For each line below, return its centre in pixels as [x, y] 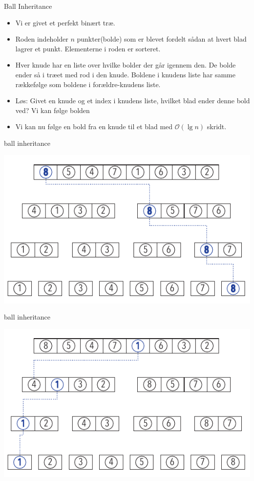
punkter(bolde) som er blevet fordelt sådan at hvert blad [162, 39]
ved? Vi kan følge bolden [53, 110]
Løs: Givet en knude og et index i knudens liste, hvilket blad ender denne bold [133, 101]
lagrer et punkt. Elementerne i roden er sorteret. [88, 48]
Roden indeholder [42, 39]
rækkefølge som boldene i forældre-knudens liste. [88, 84]
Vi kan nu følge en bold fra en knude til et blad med [94, 126]
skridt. [217, 126]
